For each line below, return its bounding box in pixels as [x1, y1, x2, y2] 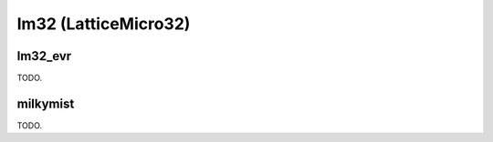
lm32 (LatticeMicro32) [16, 14, 191, 34]
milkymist [16, 96, 75, 111]
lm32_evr [16, 48, 72, 64]
